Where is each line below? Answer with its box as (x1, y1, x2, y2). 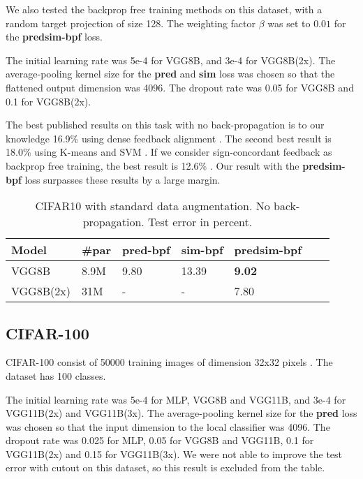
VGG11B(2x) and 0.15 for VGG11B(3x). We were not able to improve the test (6, 446, 343, 461)
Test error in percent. (148, 214, 253, 230)
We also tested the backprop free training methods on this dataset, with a (6, 2, 323, 16)
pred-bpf (122, 242, 170, 258)
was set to (267, 15, 311, 30)
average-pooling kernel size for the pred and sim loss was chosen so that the (6, 66, 335, 81)
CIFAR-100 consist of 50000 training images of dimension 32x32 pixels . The (6, 355, 333, 369)
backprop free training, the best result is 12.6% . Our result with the (6, 158, 299, 172)
